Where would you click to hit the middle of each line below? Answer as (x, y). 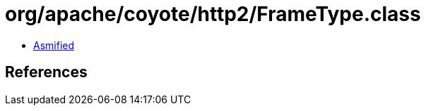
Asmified (54, 45)
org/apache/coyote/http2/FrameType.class (213, 14)
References (46, 72)
